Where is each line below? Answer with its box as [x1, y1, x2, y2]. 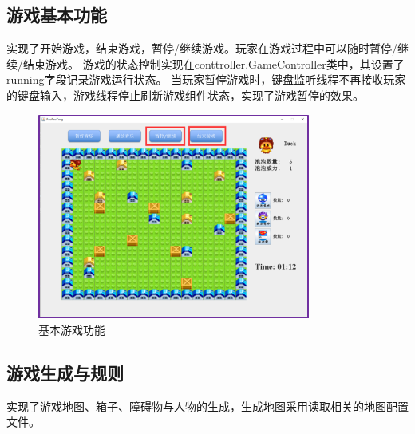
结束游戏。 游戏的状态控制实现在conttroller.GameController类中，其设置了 [22, 55, 405, 72]
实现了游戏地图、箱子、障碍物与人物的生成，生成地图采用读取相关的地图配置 [6, 397, 409, 414]
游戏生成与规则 [6, 360, 124, 385]
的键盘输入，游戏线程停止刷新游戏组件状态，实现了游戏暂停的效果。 [6, 86, 364, 103]
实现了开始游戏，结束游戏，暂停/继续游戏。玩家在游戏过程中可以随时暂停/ [6, 40, 397, 57]
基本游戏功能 [38, 321, 105, 337]
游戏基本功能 [6, 2, 107, 27]
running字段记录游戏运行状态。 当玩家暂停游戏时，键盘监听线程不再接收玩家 [6, 71, 406, 88]
